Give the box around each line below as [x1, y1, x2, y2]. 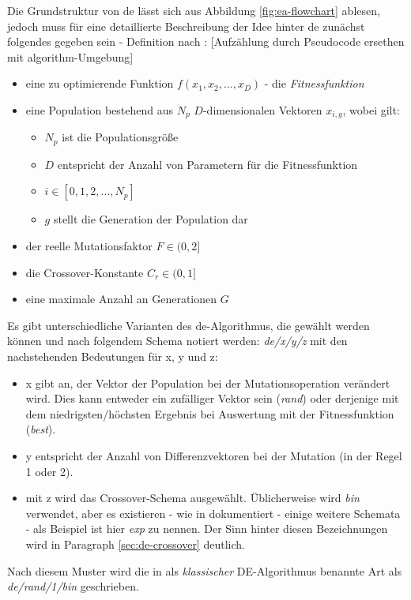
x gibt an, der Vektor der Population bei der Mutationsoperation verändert [25, 374, 390, 391]
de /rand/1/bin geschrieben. [7, 578, 139, 594]
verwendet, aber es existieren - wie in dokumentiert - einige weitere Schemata [25, 504, 401, 521]
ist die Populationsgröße [62, 129, 179, 145]
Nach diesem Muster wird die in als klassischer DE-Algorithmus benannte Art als [7, 562, 402, 579]
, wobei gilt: [342, 101, 400, 118]
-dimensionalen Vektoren [202, 101, 322, 118]
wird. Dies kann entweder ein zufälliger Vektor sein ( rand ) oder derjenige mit [25, 390, 399, 407]
